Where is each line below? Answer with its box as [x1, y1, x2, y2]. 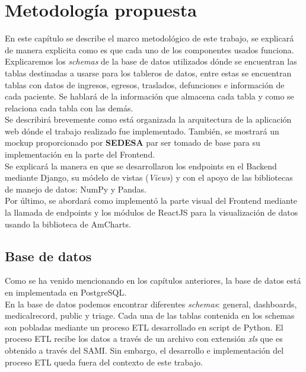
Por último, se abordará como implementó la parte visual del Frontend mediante [5, 194, 298, 207]
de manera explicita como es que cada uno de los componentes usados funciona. [5, 43, 294, 56]
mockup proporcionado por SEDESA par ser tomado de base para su [5, 136, 260, 149]
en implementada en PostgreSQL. [5, 286, 127, 299]
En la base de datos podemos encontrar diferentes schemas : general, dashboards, [5, 297, 297, 310]
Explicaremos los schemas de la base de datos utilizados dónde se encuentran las [5, 55, 297, 68]
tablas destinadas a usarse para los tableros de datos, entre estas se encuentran [5, 66, 292, 79]
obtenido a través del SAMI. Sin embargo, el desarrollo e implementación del [5, 344, 284, 356]
